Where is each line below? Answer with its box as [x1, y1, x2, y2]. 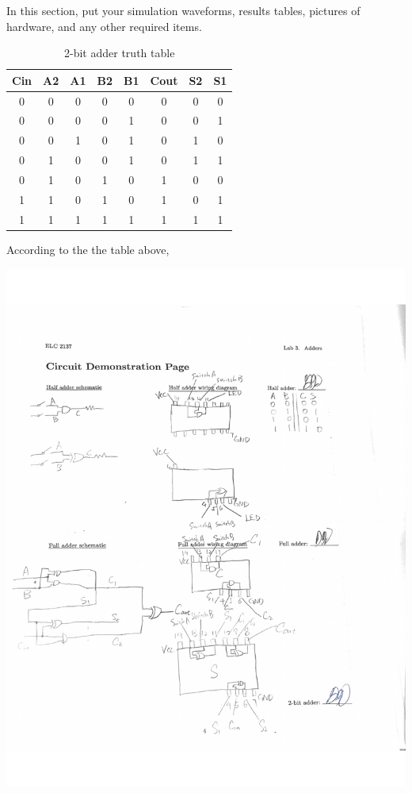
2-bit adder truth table [64, 44, 175, 61]
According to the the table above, [6, 241, 170, 257]
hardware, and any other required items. [6, 17, 202, 34]
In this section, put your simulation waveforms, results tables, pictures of [6, 2, 360, 18]
